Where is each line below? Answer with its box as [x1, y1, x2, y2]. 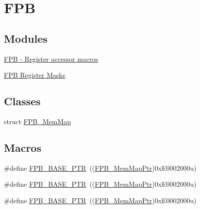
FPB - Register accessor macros [4, 53, 99, 64]
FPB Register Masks [4, 70, 66, 80]
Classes [4, 94, 41, 109]
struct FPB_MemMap [4, 116, 71, 126]
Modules [4, 31, 48, 46]
